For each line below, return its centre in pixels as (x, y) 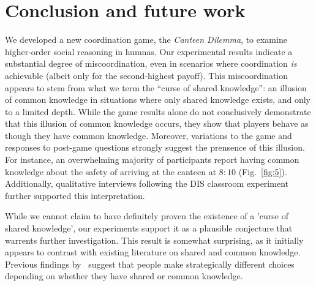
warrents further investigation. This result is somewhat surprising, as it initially (154, 240)
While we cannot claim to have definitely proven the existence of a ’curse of (147, 216)
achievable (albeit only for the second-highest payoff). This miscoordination (147, 75)
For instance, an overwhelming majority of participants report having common (152, 160)
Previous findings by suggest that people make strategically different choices (150, 264)
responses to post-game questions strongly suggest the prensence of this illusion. (155, 147)
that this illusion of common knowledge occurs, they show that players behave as (157, 123)
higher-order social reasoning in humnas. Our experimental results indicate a (149, 51)
